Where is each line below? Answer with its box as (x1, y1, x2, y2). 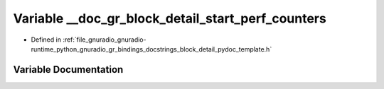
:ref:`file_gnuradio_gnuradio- (63, 35, 146, 44)
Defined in (31, 35, 62, 44)
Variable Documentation (13, 64, 124, 76)
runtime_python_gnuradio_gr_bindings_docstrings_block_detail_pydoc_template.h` (31, 44, 272, 53)
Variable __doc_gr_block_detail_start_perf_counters (13, 11, 326, 26)
